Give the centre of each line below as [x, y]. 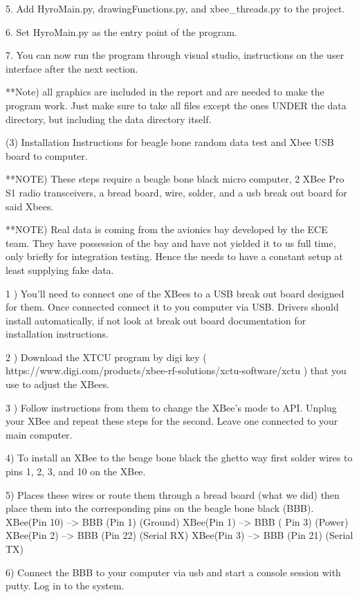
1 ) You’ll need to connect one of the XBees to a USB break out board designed [175, 293]
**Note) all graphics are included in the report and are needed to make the [165, 92]
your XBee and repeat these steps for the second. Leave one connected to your [172, 421]
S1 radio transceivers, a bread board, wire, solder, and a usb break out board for [176, 192]
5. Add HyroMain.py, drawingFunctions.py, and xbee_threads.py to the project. [175, 8]
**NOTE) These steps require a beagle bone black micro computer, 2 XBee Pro [175, 179]
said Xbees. [30, 206]
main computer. [39, 434]
